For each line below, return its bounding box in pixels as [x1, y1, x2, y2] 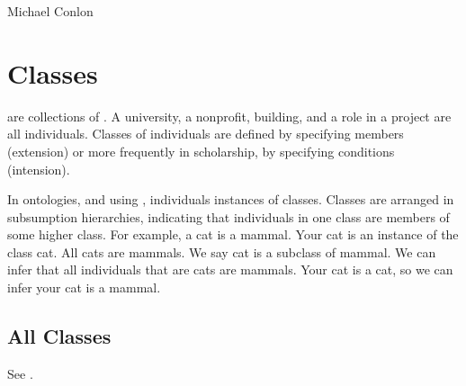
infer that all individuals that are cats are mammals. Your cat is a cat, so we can [7, 260, 453, 279]
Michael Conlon [7, 2, 94, 20]
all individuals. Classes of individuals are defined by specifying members [7, 124, 404, 143]
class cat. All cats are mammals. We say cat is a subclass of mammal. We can [7, 242, 436, 261]
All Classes [7, 322, 112, 350]
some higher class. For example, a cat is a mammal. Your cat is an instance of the [7, 225, 459, 244]
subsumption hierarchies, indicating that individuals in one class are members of [7, 207, 450, 226]
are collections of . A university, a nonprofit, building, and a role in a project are [7, 106, 452, 125]
